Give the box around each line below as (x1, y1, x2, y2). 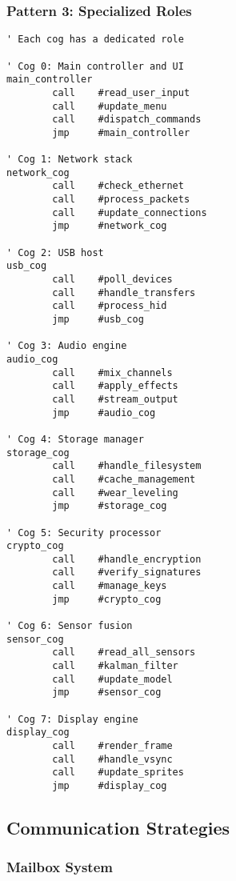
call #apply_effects (52, 380, 178, 392)
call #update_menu (52, 100, 167, 112)
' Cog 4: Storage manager (6, 433, 144, 445)
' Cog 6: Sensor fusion (6, 620, 133, 632)
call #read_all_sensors (52, 647, 196, 659)
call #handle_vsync (52, 753, 173, 765)
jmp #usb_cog (52, 314, 144, 325)
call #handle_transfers (52, 286, 196, 298)
